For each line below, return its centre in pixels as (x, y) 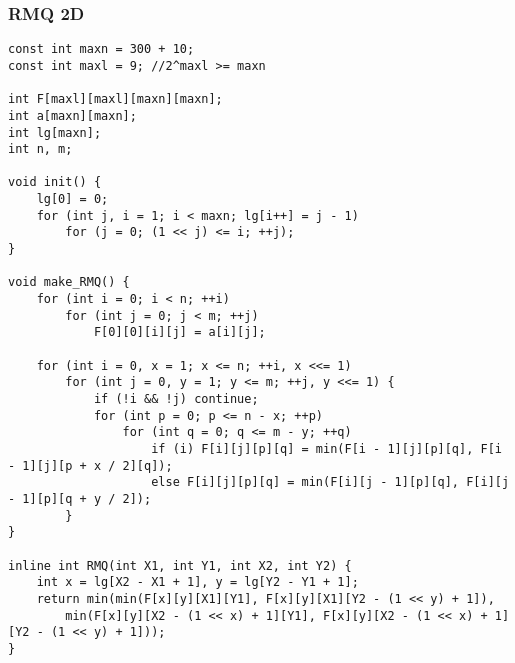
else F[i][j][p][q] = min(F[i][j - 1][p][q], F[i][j (330, 482)
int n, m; (40, 149)
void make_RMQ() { (69, 282)
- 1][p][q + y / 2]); (80, 498)
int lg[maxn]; (55, 132)
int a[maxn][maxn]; (72, 115)
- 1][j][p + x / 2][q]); (90, 465)
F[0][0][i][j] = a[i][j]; (179, 332)
